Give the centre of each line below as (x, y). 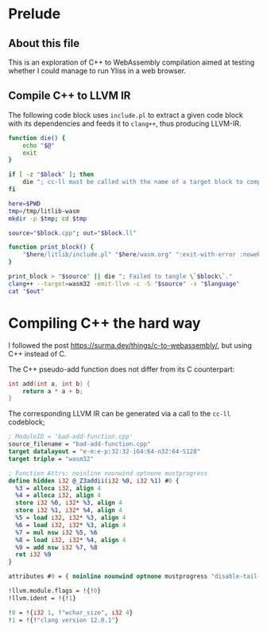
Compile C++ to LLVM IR (70, 96)
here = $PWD (25, 204)
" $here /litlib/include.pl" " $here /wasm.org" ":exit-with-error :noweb (142, 255)
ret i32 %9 (33, 555)
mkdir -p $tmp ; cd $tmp (48, 218)
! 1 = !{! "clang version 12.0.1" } (64, 620)
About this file (44, 43)
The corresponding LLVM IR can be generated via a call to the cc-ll (120, 414)
